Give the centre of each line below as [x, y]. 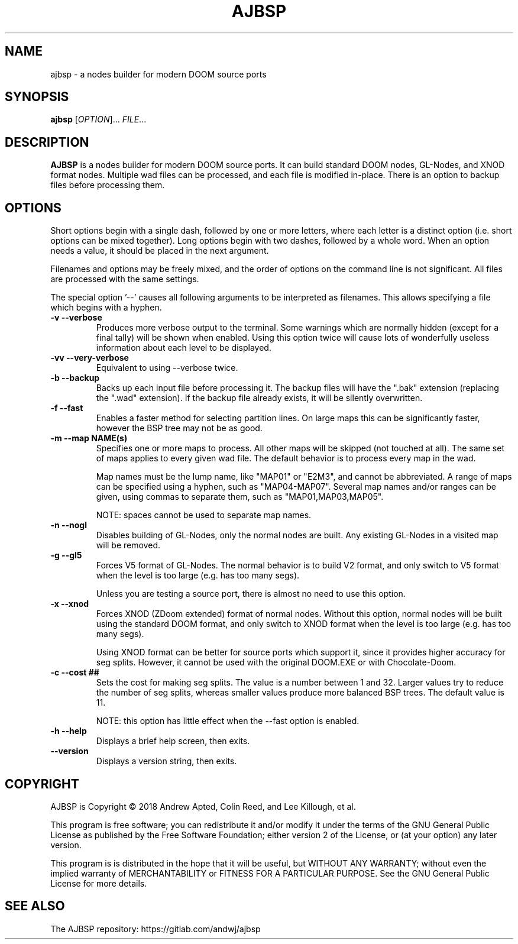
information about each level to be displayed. [184, 348]
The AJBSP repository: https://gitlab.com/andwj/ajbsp [156, 929]
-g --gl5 [66, 555]
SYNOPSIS [37, 97]
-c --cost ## [75, 673]
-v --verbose [76, 318]
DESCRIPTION [47, 142]
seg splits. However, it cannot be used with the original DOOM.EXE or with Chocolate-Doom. [276, 662]
